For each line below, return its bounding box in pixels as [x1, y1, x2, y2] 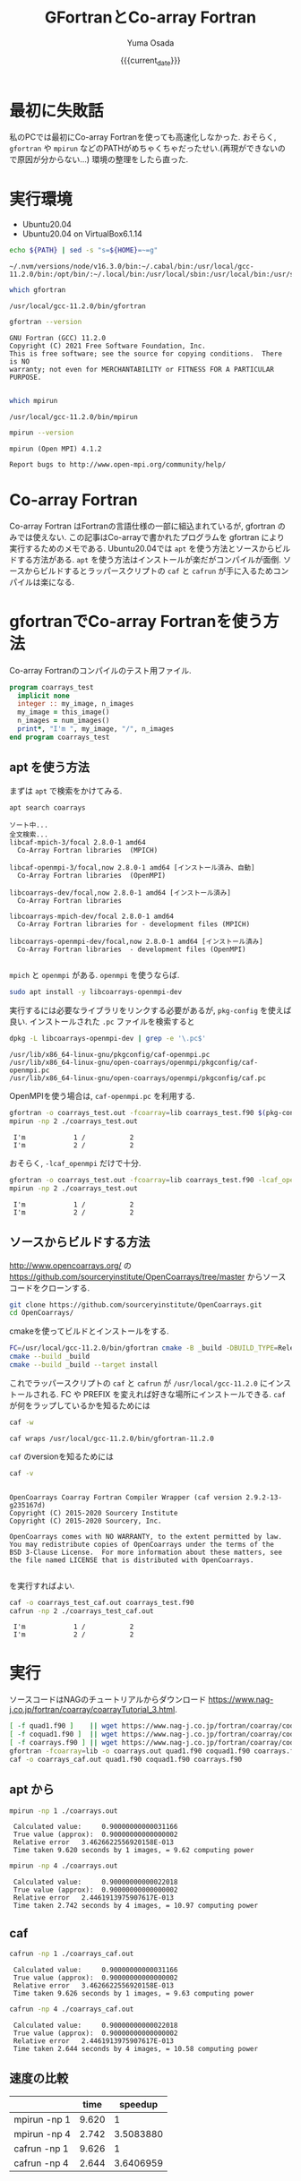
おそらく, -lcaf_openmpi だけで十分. [9, 1157, 142, 1168]
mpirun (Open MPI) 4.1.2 [9, 444, 102, 453]
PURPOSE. [9, 373, 42, 382]
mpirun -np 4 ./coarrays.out [9, 1861, 118, 1871]
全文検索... [9, 830, 49, 839]
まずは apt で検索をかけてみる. [9, 785, 123, 796]
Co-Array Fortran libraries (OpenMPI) [17, 872, 167, 880]
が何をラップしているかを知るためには [9, 1400, 150, 1411]
